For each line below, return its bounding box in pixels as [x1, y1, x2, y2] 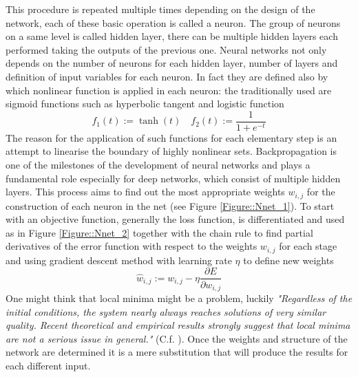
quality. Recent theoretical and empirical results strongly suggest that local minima [6, 318, 350, 332]
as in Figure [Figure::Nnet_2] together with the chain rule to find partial [6, 225, 313, 239]
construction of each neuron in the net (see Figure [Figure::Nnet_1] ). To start [6, 198, 335, 213]
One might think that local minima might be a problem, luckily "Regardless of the [6, 290, 352, 305]
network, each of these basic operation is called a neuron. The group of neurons [6, 15, 341, 30]
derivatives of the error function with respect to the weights [6, 239, 257, 253]
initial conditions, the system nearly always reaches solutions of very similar [6, 304, 326, 319]
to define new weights [243, 252, 334, 267]
